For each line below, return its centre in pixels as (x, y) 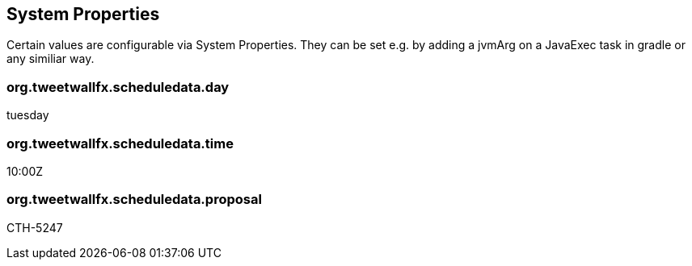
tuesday (28, 115)
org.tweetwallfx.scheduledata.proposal (134, 199)
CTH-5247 (35, 227)
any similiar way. (51, 59)
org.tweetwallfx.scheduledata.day (118, 87)
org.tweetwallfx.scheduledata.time (120, 143)
